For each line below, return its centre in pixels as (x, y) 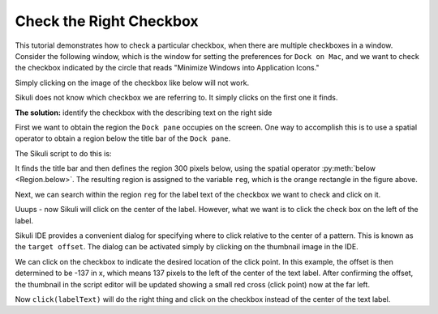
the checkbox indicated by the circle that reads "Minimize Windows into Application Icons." (167, 68)
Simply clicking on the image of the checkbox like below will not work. (132, 83)
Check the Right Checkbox (107, 21)
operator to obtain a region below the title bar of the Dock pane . (123, 138)
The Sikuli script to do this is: (63, 153)
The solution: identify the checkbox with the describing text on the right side (144, 112)
